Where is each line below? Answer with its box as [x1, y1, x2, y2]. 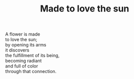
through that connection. [5, 68, 57, 74]
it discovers [5, 47, 29, 53]
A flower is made [5, 31, 40, 37]
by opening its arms [5, 42, 46, 48]
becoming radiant [5, 58, 42, 64]
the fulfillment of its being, [5, 52, 60, 58]
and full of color [5, 63, 38, 69]
